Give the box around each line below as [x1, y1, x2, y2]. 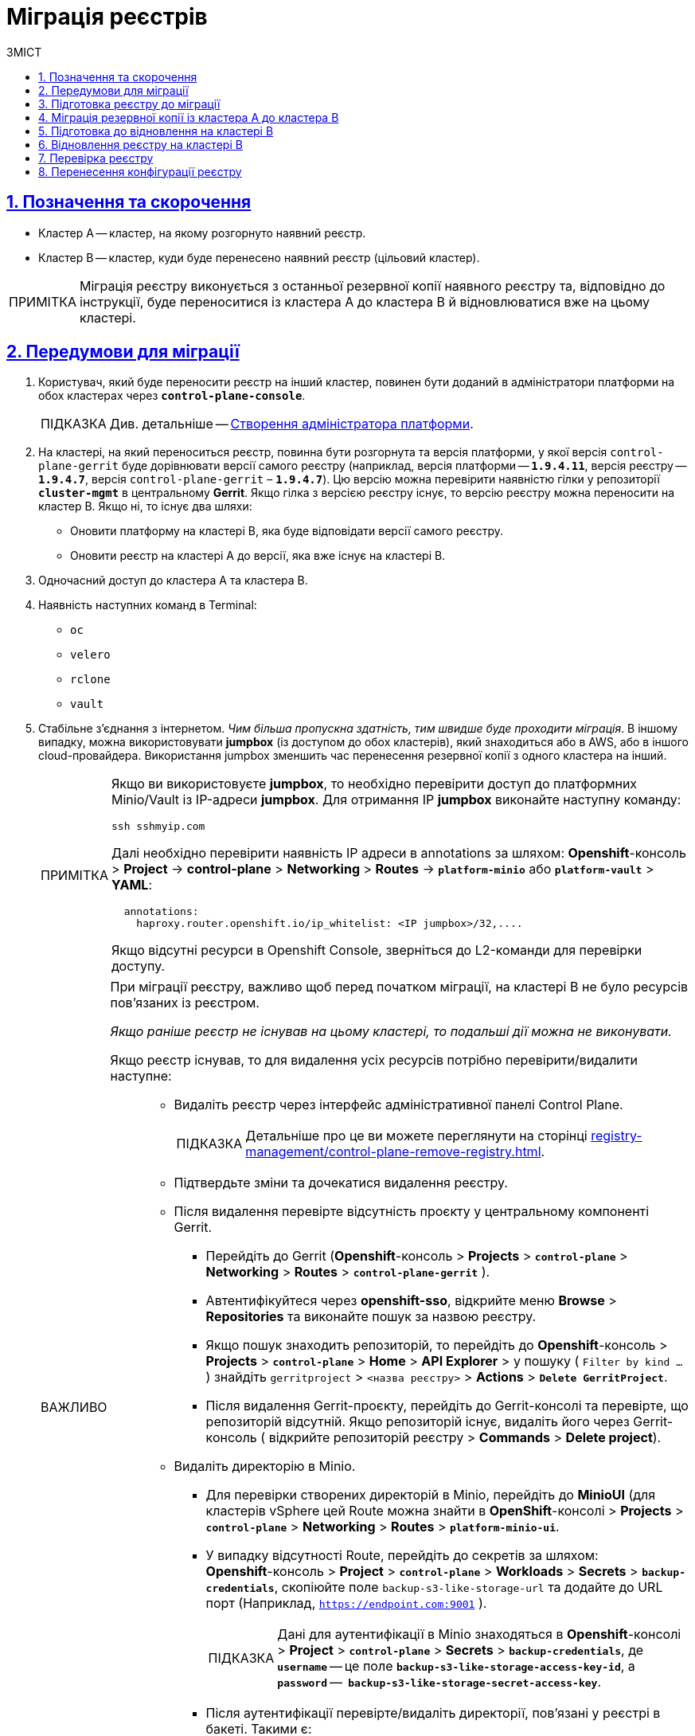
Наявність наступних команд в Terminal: [38, 598, 257, 612]
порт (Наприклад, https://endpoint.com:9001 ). [205, 1595, 487, 1612]
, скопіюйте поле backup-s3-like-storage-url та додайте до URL [274, 1579, 663, 1596]
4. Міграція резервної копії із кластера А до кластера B [38, 110, 339, 124]
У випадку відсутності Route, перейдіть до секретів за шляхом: [205, 1547, 599, 1564]
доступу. [111, 958, 166, 975]
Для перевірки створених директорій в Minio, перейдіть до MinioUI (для [205, 1487, 656, 1503]
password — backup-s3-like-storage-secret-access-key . [277, 1674, 601, 1691]
